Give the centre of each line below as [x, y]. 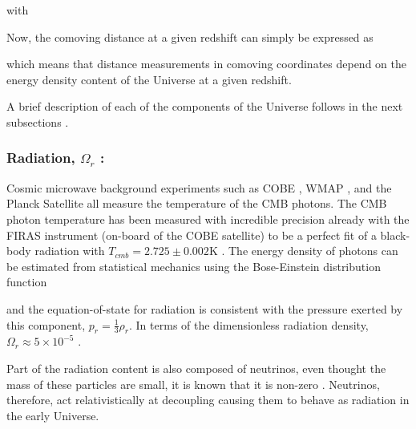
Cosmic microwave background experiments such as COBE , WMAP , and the [199, 187]
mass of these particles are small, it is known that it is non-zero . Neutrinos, [193, 384]
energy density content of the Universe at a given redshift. [149, 79]
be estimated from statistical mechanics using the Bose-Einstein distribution [194, 266]
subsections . [38, 121]
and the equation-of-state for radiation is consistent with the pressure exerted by [205, 308]
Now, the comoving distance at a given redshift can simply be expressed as [190, 36]
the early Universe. [53, 415]
